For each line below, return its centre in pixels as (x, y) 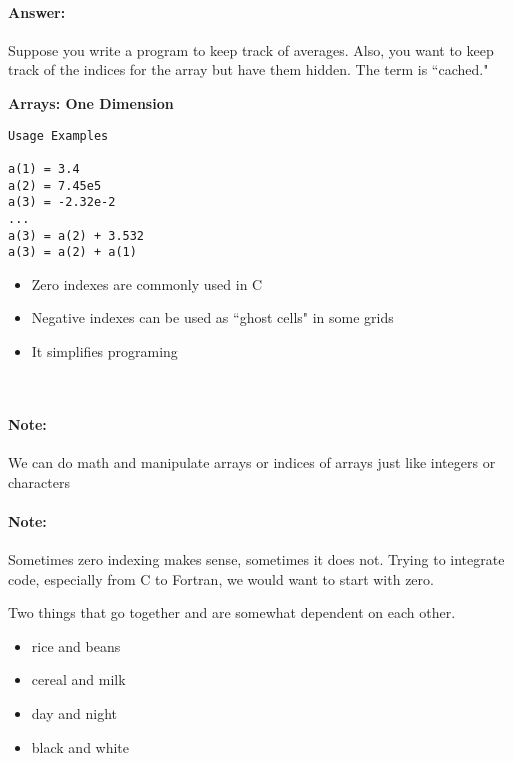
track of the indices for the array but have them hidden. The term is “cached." (248, 69)
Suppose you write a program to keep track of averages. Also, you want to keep (251, 49)
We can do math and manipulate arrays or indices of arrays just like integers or (252, 462)
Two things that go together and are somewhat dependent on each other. (232, 612)
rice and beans (76, 645)
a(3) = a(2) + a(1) (72, 252)
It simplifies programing (104, 351)
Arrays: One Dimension (91, 102)
